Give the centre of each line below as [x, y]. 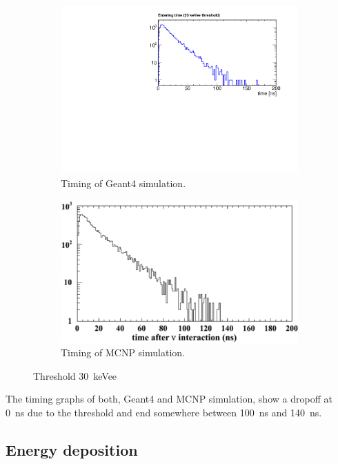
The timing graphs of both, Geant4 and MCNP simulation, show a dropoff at [169, 399]
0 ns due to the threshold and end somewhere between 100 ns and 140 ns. [164, 412]
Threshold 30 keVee [75, 375]
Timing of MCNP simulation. [123, 352]
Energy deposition [72, 449]
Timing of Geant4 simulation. [123, 183]
